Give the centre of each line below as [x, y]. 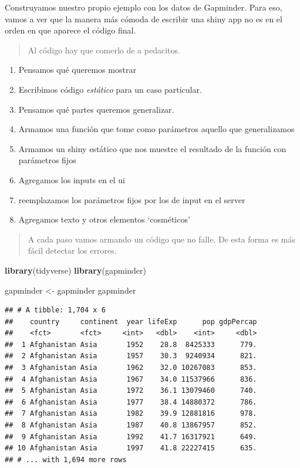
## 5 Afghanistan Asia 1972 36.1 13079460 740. [131, 391]
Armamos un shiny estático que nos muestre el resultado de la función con [152, 148]
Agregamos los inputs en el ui [72, 179]
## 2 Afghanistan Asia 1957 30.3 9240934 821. [131, 356]
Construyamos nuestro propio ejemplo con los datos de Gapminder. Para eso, [144, 7]
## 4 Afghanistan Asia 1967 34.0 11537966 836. [131, 379]
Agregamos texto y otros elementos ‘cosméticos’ [104, 219]
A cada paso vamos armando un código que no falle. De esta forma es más [162, 239]
